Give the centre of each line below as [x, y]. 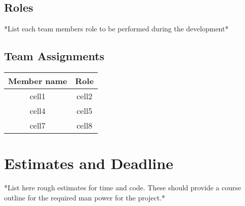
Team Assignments [54, 56]
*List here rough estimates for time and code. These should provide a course [123, 188]
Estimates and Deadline [89, 163]
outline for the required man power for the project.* [85, 197]
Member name [38, 81]
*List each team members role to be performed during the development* [116, 29]
